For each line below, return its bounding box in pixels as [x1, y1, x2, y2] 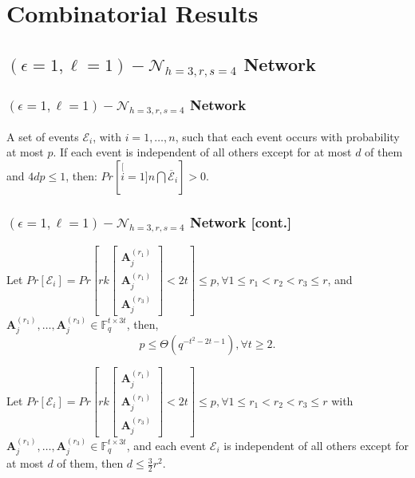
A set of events [6, 128, 79, 144]
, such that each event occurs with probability [175, 128, 400, 144]
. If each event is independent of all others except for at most [53, 144, 352, 160]
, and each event [126, 437, 207, 453]
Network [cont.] [189, 211, 292, 231]
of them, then [57, 455, 124, 472]
